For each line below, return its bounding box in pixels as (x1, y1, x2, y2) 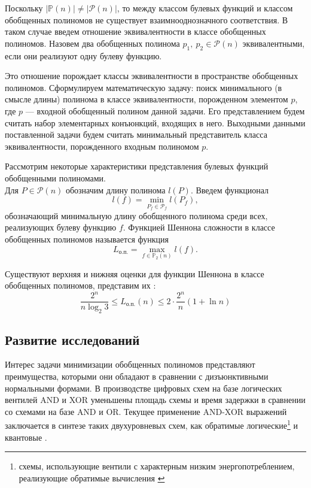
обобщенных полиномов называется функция (5, 232, 169, 245)
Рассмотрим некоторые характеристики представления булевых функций (5, 160, 269, 172)
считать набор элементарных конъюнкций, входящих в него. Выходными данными (5, 116, 306, 129)
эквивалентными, (242, 37, 305, 49)
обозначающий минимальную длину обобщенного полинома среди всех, (5, 209, 268, 222)
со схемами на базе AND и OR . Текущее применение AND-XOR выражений (5, 405, 287, 417)
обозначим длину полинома (65, 183, 166, 196)
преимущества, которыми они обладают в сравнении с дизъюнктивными (5, 370, 269, 383)
